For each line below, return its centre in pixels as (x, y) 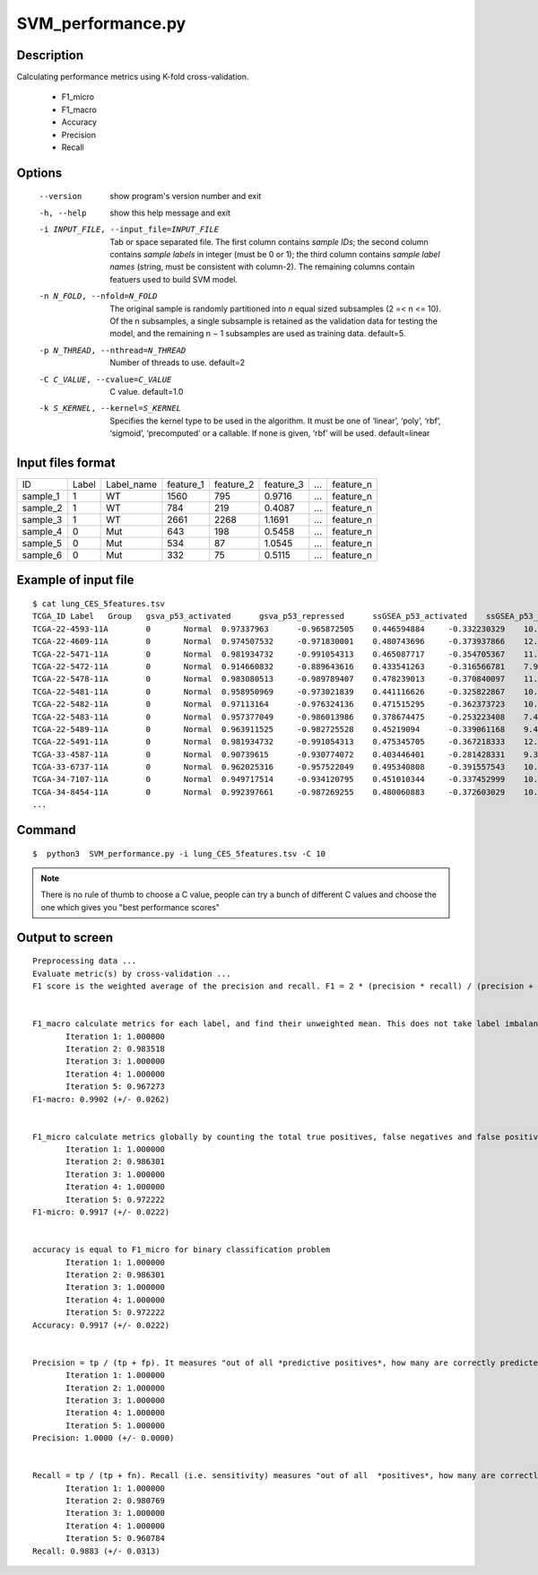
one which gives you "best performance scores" (130, 907)
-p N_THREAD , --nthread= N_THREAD (113, 350)
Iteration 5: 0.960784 (116, 1539)
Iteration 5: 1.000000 (116, 1425)
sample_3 (42, 519)
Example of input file (75, 580)
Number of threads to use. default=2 (178, 362)
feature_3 (284, 484)
